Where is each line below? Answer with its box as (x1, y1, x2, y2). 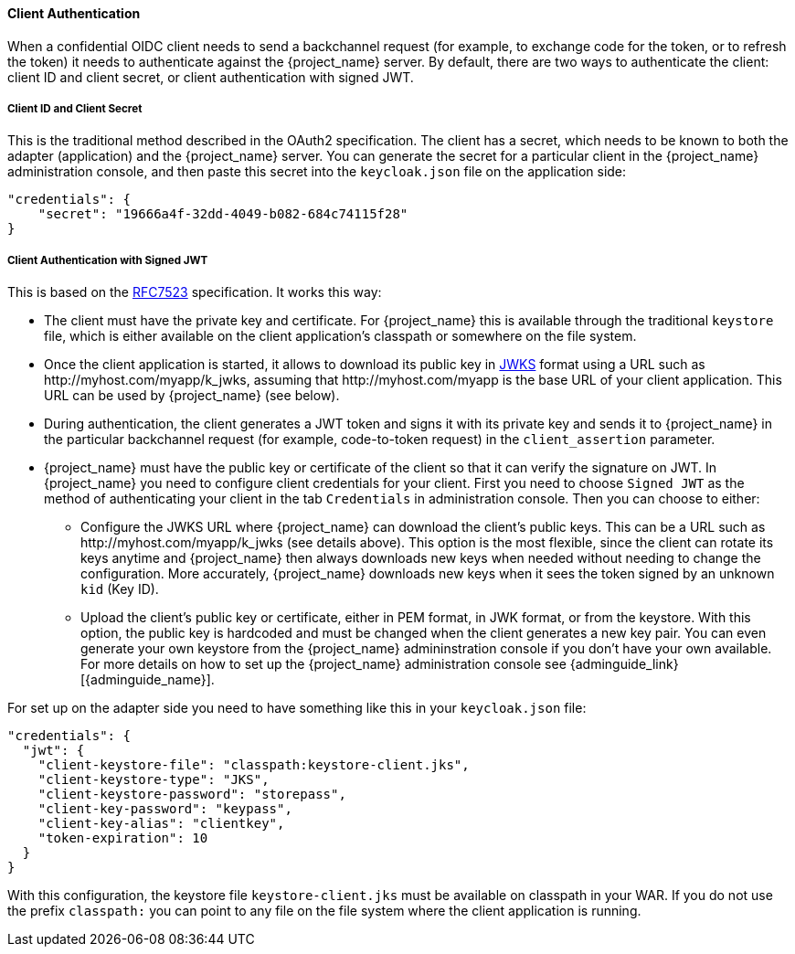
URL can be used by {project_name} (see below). (44, 387, 340, 404)
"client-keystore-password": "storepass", (37, 787, 346, 802)
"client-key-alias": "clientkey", (37, 816, 285, 832)
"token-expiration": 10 (37, 831, 208, 846)
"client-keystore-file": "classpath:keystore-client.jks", (37, 758, 470, 773)
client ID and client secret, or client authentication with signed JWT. (7, 69, 414, 85)
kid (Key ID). (80, 581, 159, 598)
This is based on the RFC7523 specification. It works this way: (7, 284, 382, 301)
